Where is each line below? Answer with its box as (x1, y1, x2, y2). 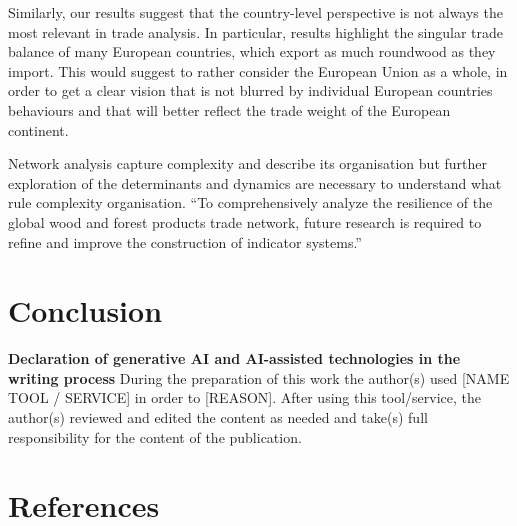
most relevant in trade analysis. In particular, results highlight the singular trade (8, 21, 504, 42)
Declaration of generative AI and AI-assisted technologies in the (8, 348, 461, 369)
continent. (8, 119, 69, 140)
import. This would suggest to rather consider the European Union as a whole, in (8, 60, 508, 81)
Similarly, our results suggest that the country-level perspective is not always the (8, 2, 503, 22)
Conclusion (8, 290, 163, 331)
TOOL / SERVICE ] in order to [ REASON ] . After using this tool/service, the (8, 387, 481, 408)
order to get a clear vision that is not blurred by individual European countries (8, 80, 493, 101)
